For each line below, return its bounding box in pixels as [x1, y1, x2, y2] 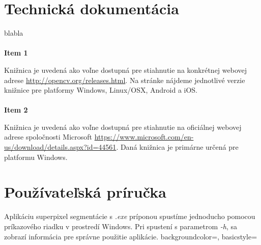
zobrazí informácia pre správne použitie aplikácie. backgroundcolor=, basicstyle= [4, 231, 257, 241]
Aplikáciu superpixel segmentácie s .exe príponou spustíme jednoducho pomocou [4, 211, 255, 222]
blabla [4, 28, 23, 38]
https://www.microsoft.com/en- [94, 131, 194, 142]
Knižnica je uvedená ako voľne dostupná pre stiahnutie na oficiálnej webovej [4, 121, 242, 132]
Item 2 [4, 104, 28, 115]
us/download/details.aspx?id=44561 [4, 142, 117, 152]
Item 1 [4, 47, 28, 58]
